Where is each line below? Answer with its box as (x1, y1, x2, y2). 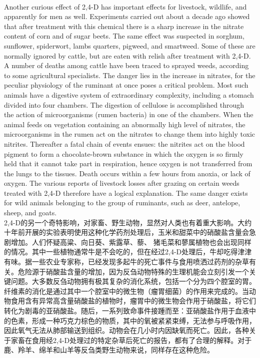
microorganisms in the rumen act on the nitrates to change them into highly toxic (4, 129, 255, 139)
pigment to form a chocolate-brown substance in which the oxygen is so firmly (4, 148, 243, 159)
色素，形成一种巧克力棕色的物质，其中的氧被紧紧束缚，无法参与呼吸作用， (10, 315, 256, 325)
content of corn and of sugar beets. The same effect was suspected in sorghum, (4, 31, 244, 41)
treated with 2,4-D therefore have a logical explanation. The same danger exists (4, 187, 248, 198)
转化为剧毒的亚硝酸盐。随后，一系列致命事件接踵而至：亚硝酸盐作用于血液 (4, 305, 249, 315)
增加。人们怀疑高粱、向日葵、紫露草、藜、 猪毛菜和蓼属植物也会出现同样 (10, 236, 251, 247)
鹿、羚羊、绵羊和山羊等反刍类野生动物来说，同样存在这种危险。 (4, 344, 214, 355)
